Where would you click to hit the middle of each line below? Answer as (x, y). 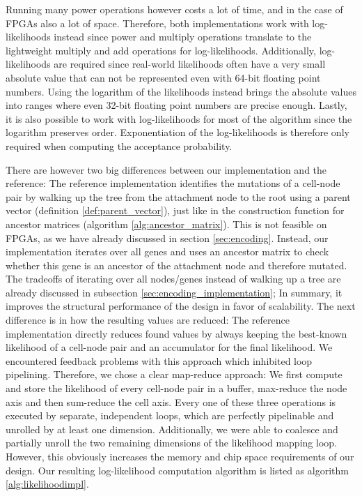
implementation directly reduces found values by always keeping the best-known (176, 333)
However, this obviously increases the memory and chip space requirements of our (180, 456)
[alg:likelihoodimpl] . (47, 484)
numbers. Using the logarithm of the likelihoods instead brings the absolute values (181, 91)
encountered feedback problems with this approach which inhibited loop (159, 360)
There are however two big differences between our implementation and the (166, 169)
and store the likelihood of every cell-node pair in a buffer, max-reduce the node (176, 388)
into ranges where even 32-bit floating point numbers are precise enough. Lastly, (176, 105)
